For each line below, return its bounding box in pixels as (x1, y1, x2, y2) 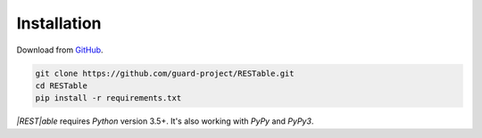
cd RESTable (35, 80, 88, 91)
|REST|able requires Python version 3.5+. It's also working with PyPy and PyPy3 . (16, 116, 314, 126)
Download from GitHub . (16, 45, 104, 55)
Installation (16, 13, 102, 33)
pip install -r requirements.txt (35, 93, 182, 103)
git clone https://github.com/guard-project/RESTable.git (35, 68, 295, 78)
